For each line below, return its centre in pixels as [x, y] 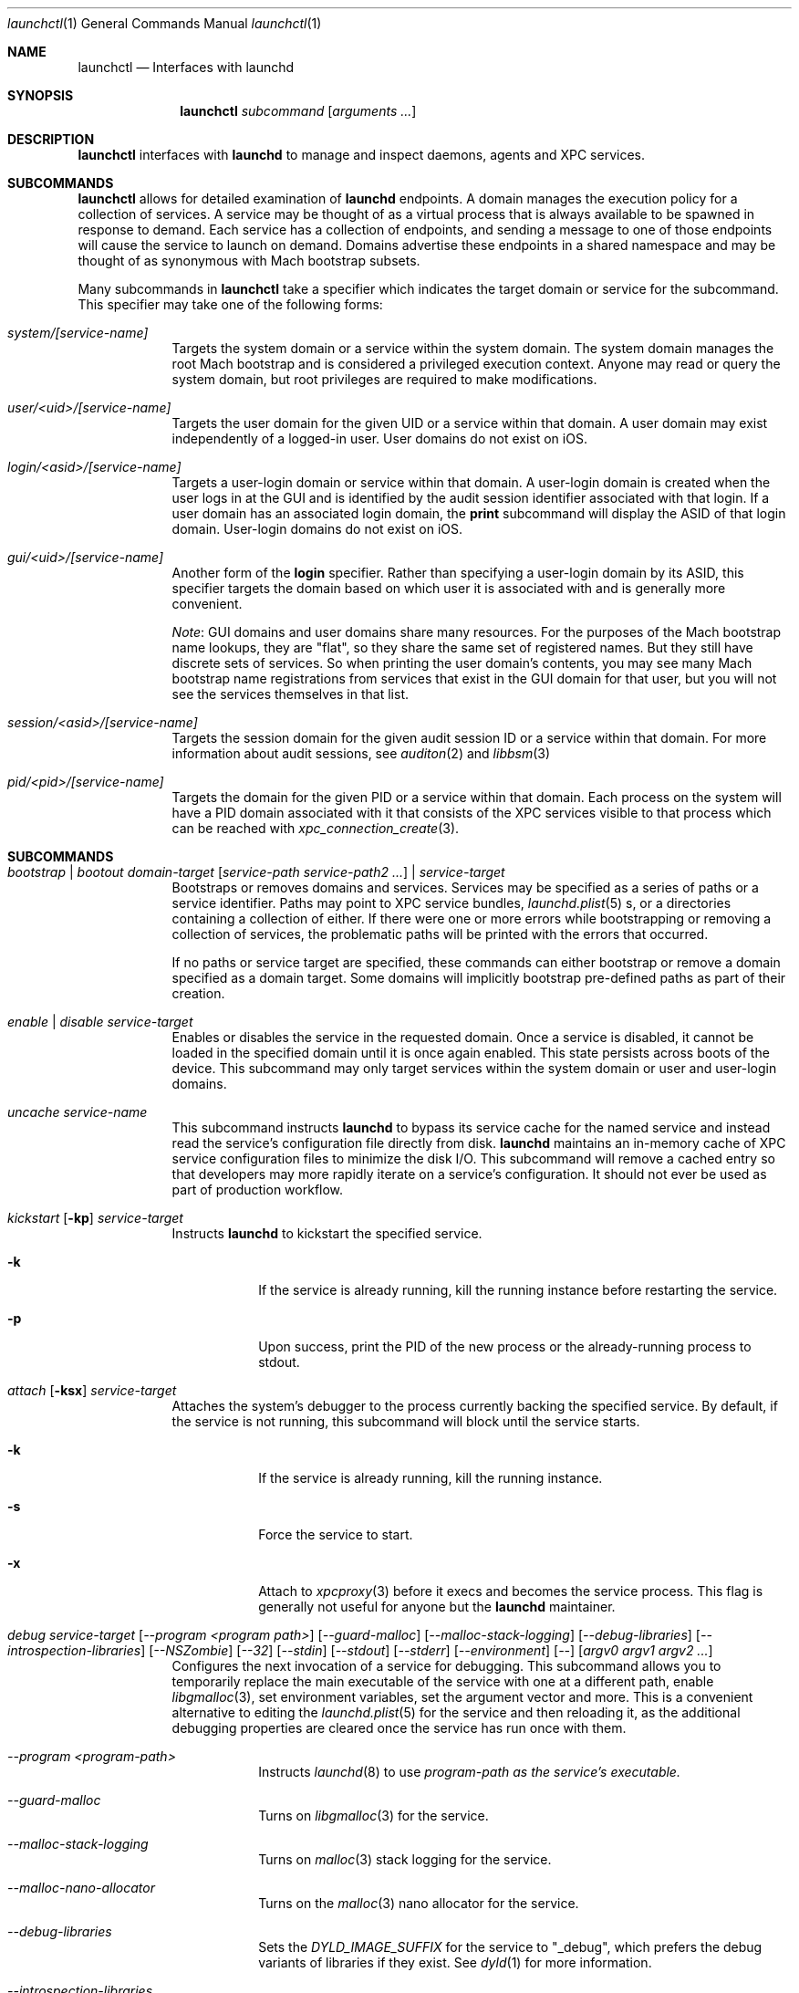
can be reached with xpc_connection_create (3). [316, 828]
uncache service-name [78, 1112]
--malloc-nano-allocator [81, 1888]
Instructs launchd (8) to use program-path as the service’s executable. [469, 1772]
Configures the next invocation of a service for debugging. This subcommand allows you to [446, 1666]
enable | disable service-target [100, 1022]
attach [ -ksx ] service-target [92, 1390]
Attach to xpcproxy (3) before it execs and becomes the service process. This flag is [511, 1591]
